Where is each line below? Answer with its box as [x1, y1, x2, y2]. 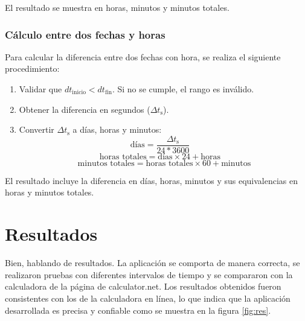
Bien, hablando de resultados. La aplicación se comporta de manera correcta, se [5, 256, 300, 269]
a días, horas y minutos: [72, 123, 162, 136]
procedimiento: [5, 62, 60, 75]
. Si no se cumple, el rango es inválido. [112, 83, 254, 95]
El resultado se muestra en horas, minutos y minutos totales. [5, 1, 230, 13]
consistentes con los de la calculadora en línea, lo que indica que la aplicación [5, 291, 291, 304]
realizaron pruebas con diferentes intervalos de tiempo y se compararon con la [5, 268, 293, 281]
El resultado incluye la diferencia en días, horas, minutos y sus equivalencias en [5, 174, 298, 186]
